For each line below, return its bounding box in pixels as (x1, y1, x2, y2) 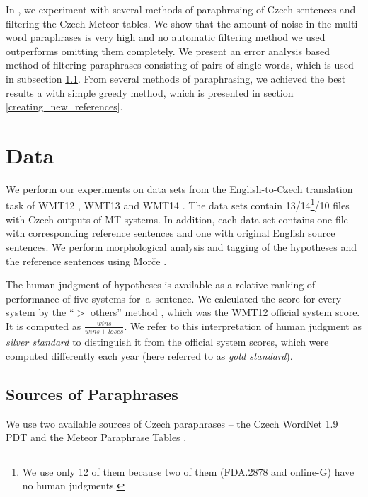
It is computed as (6, 318, 81, 333)
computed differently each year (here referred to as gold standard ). (6, 348, 293, 363)
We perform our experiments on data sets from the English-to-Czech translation (6, 181, 353, 196)
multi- (334, 16, 361, 30)
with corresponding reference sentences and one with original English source (6, 226, 335, 240)
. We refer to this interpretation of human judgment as (124, 318, 362, 333)
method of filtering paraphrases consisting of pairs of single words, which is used (6, 57, 354, 72)
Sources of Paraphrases (6, 382, 178, 404)
